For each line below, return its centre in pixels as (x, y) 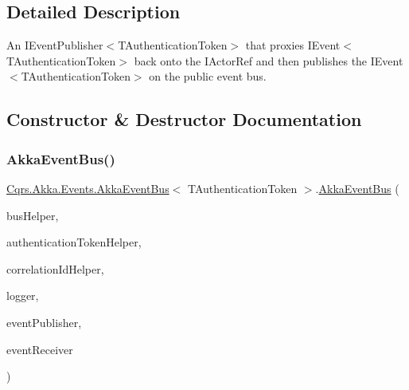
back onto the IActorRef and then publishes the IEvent (269, 60)
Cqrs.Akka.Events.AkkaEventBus (88, 188)
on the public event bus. (208, 76)
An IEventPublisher (55, 45)
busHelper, (33, 215)
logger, (23, 295)
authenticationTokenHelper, (74, 242)
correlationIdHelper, (55, 268)
